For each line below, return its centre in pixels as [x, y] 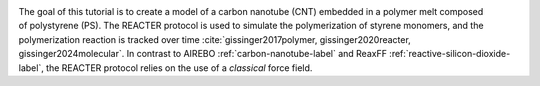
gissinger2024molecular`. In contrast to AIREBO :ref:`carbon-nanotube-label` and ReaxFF [202, 54]
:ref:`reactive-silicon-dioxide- [449, 54]
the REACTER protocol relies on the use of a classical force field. [179, 67]
